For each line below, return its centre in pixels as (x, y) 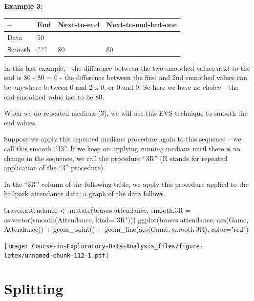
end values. (21, 122)
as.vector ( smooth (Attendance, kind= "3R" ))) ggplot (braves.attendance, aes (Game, (126, 219)
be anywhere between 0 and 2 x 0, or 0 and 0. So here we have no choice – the (121, 87)
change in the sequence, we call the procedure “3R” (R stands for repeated (116, 158)
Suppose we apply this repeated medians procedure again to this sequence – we (123, 139)
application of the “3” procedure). (54, 168)
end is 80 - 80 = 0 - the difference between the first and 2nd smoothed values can (126, 77)
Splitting (34, 289)
